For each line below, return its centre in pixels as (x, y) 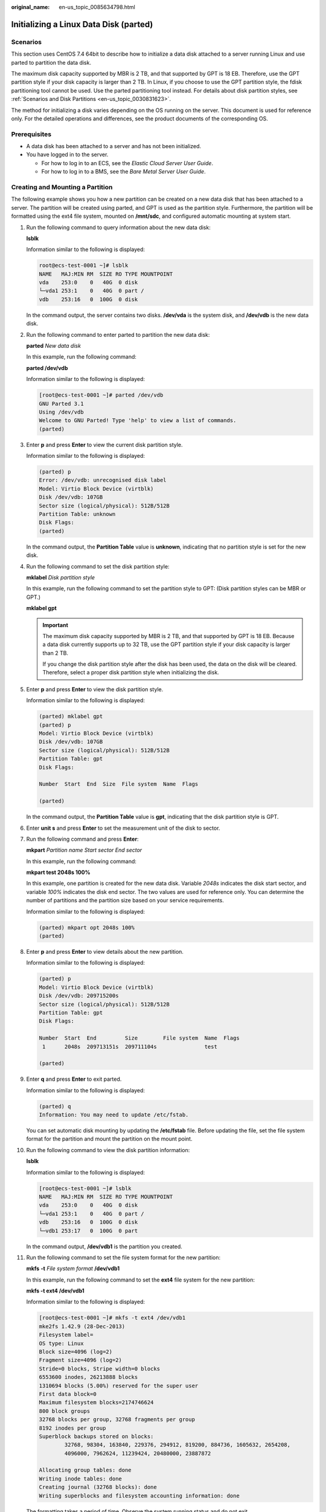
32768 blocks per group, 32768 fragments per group (117, 1419)
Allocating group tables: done (85, 1470)
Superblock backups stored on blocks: (96, 1436)
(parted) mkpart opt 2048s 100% (87, 927)
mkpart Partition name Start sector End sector (84, 850)
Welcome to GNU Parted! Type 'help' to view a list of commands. (138, 421)
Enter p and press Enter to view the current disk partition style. (105, 445)
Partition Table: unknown (77, 514)
